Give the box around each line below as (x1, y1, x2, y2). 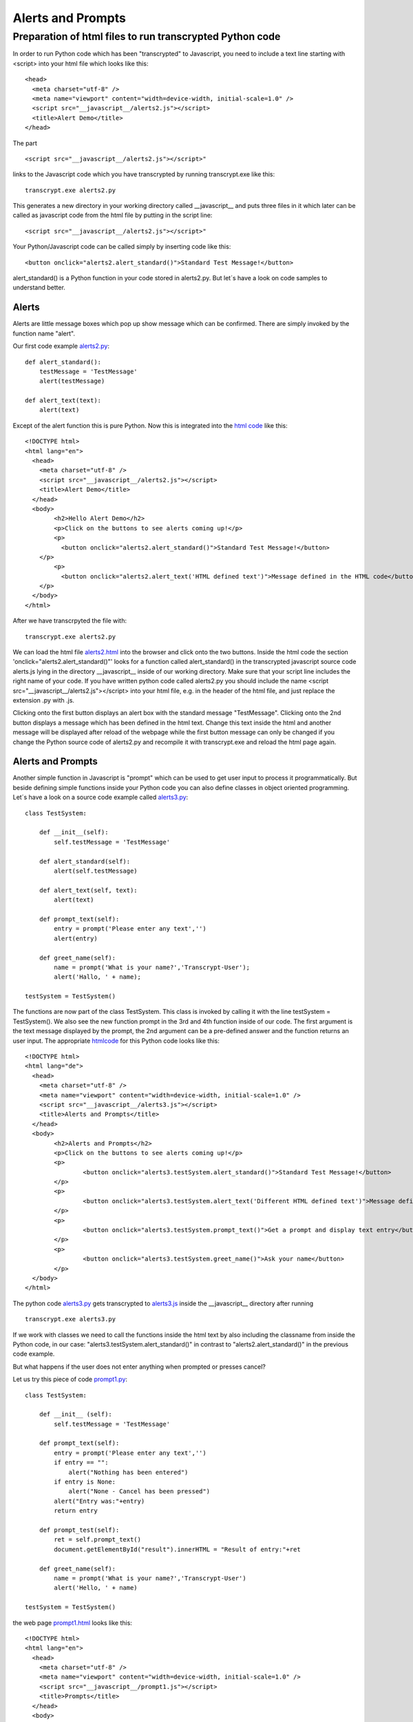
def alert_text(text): (25, 397, 102, 404)
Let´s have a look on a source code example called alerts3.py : (12, 793, 189, 802)
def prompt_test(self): (39, 1526, 120, 1534)
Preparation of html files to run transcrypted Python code (12, 30, 281, 43)
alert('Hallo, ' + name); (54, 973, 141, 981)
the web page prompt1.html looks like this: (12, 1619, 132, 1627)
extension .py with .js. (12, 696, 75, 704)
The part (12, 138, 38, 147)
